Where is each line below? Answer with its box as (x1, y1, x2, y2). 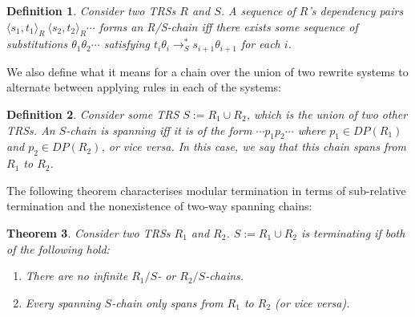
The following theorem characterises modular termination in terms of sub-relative (6, 181, 406, 198)
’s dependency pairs (308, 2, 404, 18)
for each (240, 35, 280, 52)
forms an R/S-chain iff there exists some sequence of (99, 18, 358, 35)
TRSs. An (6, 121, 55, 138)
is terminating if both (301, 225, 405, 241)
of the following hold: (6, 240, 110, 257)
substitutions (6, 35, 68, 52)
